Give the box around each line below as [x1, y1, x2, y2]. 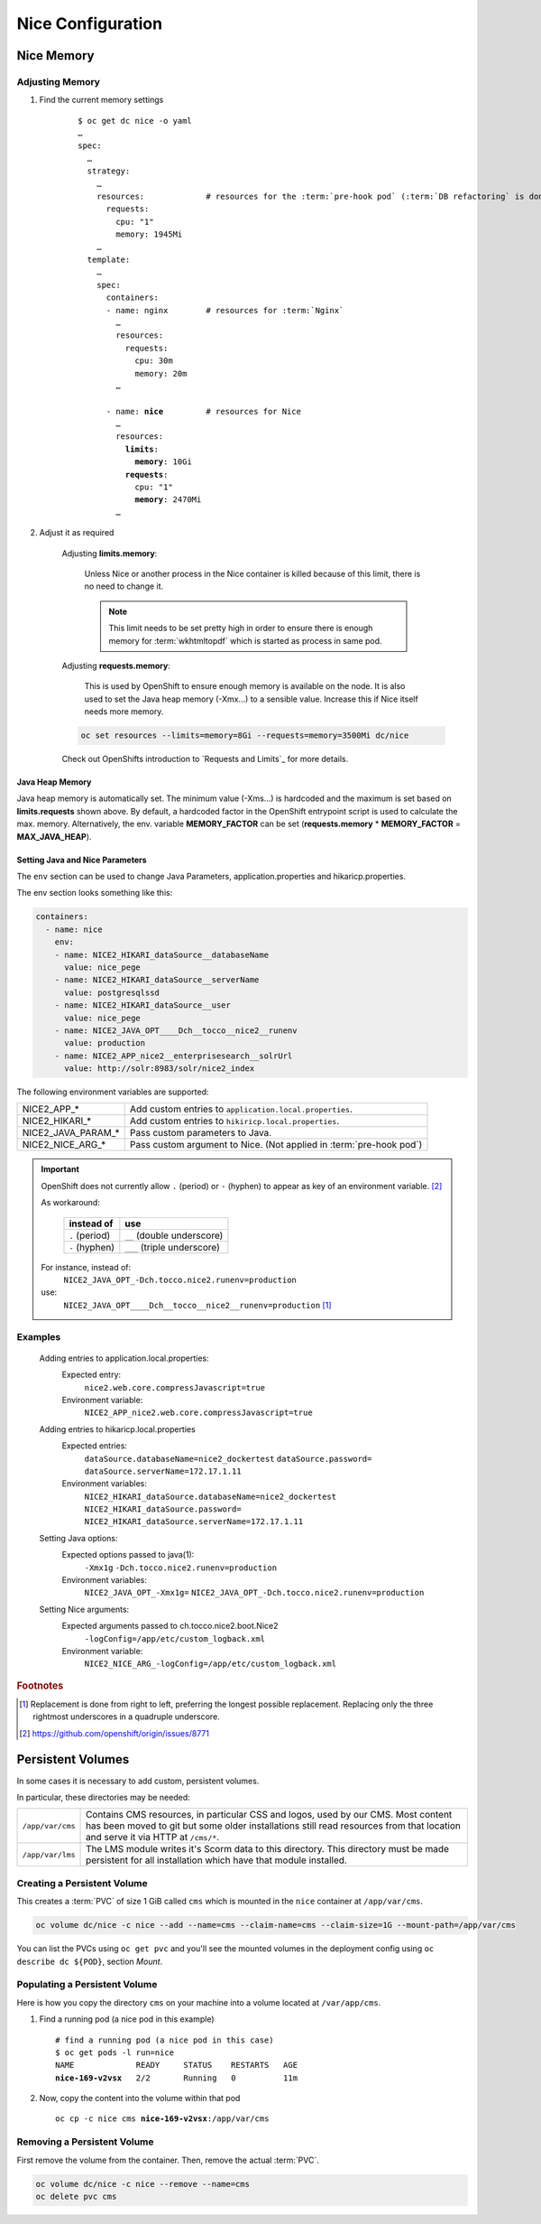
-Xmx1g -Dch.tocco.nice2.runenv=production [84, 1562, 278, 1573]
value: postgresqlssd [64, 987, 160, 998]
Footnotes [16, 1680, 64, 1692]
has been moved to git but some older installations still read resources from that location [86, 1819, 462, 1832]
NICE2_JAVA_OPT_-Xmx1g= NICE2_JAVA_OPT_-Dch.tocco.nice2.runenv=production [84, 1587, 425, 1598]
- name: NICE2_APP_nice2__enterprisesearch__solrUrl [54, 1050, 293, 1061]
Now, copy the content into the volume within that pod [39, 2093, 241, 2104]
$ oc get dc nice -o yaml [78, 116, 193, 126]
